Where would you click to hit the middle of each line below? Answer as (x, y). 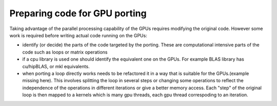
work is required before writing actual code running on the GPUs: (78, 35)
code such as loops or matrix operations (65, 52)
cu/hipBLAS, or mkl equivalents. (56, 66)
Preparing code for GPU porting (78, 13)
